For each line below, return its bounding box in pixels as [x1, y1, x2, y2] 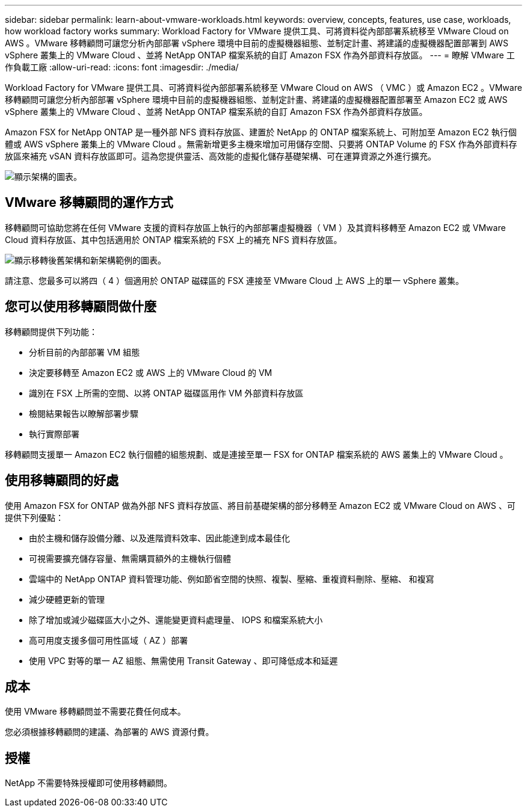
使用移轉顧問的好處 [5, 473, 119, 488]
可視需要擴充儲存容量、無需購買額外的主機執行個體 [29, 553, 231, 564]
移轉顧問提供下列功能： [5, 326, 97, 337]
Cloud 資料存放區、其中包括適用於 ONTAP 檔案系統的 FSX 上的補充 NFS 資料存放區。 [5, 234, 342, 245]
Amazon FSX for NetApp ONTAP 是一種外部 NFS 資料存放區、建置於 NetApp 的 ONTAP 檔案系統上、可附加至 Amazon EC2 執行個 [5, 127, 517, 137]
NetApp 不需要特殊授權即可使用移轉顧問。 [5, 778, 173, 789]
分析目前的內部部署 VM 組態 [29, 346, 140, 357]
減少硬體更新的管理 [29, 594, 105, 604]
